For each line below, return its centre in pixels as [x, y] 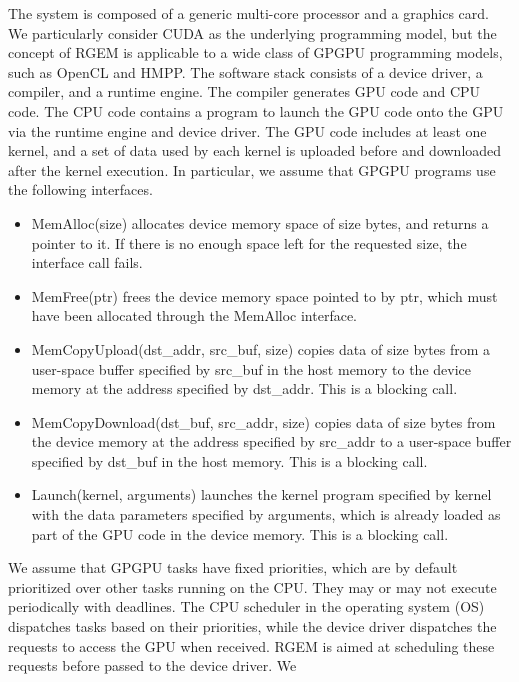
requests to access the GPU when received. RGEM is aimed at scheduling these [251, 645]
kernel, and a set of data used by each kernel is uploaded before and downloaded [255, 150]
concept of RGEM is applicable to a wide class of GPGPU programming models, [255, 52]
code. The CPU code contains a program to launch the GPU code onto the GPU [256, 110]
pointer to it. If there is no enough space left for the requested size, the [249, 242]
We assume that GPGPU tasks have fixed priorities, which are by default [233, 567]
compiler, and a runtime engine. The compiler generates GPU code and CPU [244, 91]
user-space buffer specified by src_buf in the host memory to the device [251, 368]
